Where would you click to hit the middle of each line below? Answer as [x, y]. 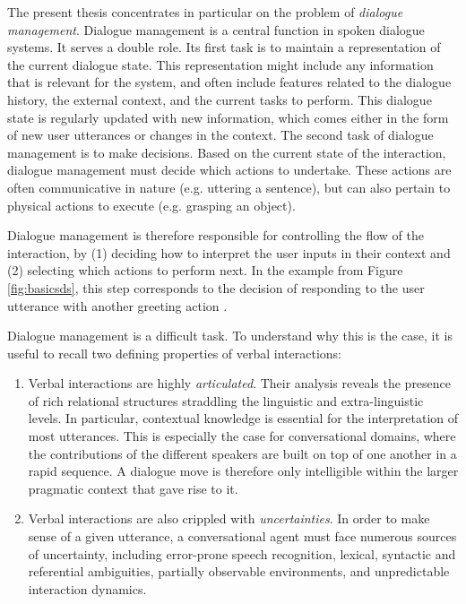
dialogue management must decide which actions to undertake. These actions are [229, 170]
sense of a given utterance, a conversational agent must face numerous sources [242, 536]
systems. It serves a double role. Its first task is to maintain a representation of [224, 47]
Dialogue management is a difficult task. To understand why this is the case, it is [230, 336]
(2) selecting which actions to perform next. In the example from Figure [205, 270]
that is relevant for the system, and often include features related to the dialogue [229, 82]
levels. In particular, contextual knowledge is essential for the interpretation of [243, 418]
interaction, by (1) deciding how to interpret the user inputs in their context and [229, 252]
